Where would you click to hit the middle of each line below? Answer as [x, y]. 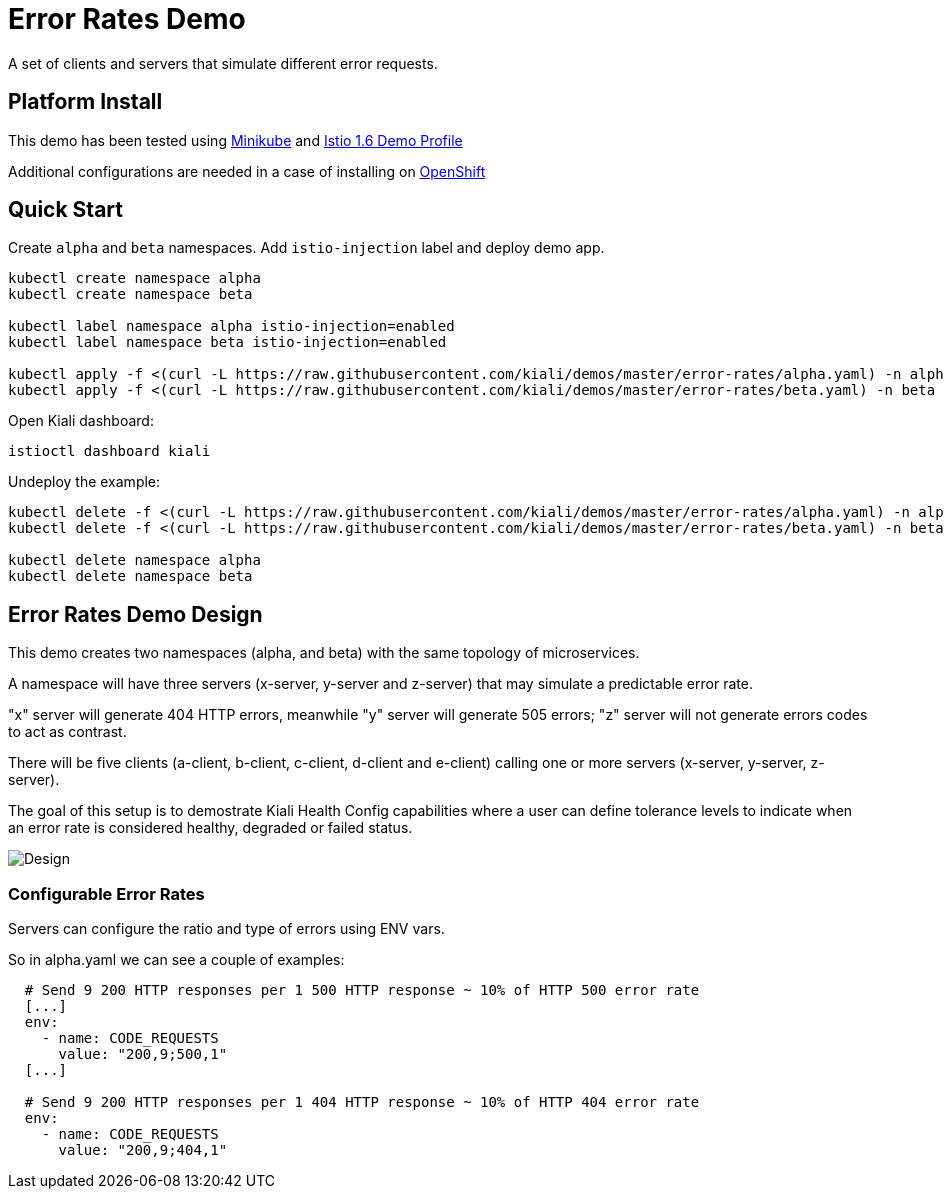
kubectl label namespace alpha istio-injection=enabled [231, 326]
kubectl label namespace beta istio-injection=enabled [227, 342]
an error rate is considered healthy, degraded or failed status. [210, 828]
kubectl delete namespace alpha [134, 560]
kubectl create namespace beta [130, 294]
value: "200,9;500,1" [143, 1054]
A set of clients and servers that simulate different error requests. [223, 63]
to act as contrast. [67, 732]
